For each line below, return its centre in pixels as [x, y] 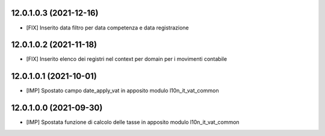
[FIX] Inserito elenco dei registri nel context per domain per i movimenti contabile [127, 59]
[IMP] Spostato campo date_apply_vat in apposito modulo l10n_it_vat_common [122, 91]
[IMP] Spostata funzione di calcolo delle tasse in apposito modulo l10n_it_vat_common [133, 122]
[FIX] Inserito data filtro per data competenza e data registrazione [107, 28]
